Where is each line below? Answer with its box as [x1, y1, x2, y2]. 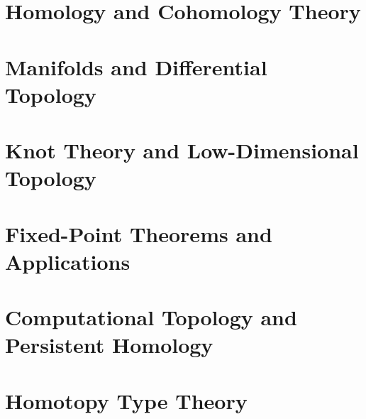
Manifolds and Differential [5, 52, 267, 81]
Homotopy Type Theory [5, 386, 248, 415]
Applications [5, 246, 131, 276]
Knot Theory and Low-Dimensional [5, 136, 359, 165]
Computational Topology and [5, 303, 297, 332]
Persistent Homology [5, 330, 213, 359]
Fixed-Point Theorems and [5, 219, 272, 248]
